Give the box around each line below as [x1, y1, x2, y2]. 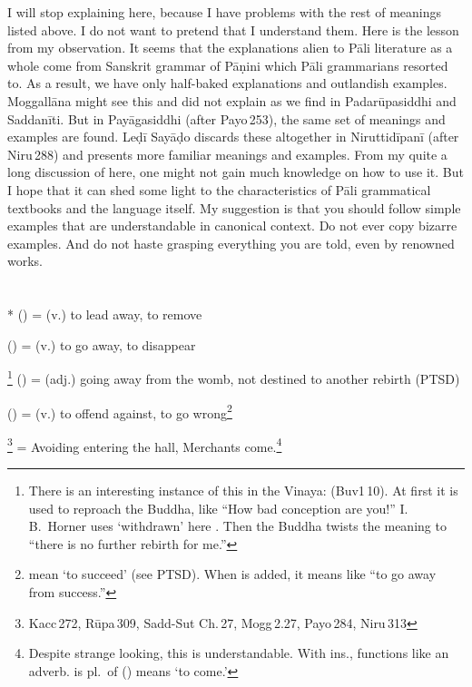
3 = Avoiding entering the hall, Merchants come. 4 [7, 434, 282, 456]
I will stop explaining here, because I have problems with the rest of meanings [7, 3, 442, 21]
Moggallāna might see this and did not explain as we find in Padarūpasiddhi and [7, 91, 457, 110]
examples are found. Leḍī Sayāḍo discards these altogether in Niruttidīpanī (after [7, 127, 459, 146]
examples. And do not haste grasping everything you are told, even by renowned [7, 233, 455, 252]
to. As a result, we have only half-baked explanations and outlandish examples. [7, 74, 447, 93]
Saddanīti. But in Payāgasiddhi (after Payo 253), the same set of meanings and [7, 109, 446, 128]
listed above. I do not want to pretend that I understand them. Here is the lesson [7, 20, 459, 39]
